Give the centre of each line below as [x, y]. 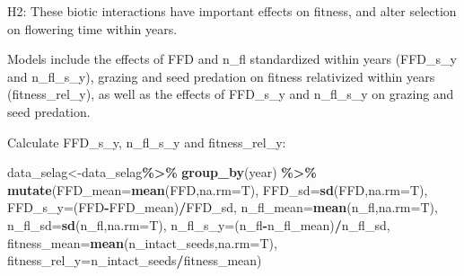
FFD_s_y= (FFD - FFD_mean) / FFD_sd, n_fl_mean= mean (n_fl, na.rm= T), [223, 207]
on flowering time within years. [92, 28]
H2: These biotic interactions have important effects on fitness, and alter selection [232, 11]
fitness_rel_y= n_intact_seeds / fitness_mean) [135, 260]
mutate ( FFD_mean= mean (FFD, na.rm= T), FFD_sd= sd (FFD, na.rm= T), [218, 189]
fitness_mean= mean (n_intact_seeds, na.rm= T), [142, 242]
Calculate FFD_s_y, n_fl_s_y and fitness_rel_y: [147, 142]
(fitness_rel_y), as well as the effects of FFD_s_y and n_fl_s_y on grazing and [231, 94]
